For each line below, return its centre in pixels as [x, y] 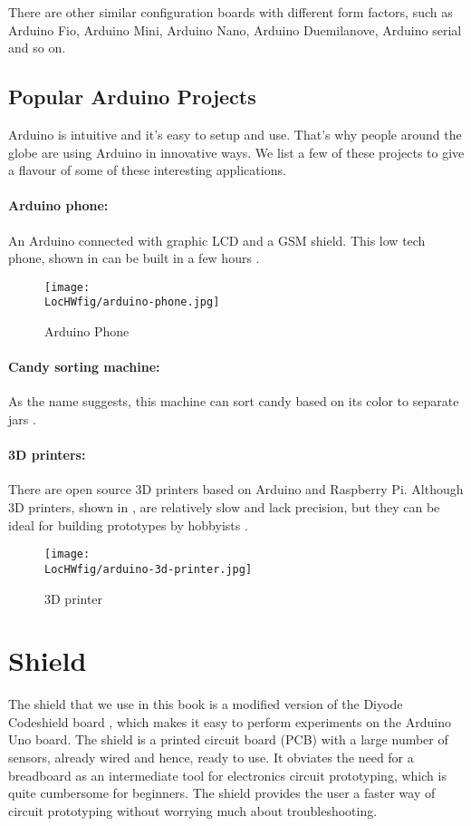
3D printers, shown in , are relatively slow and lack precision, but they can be [224, 507]
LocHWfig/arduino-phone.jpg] [132, 302]
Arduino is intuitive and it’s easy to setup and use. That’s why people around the [235, 134]
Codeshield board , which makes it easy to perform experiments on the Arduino [230, 721]
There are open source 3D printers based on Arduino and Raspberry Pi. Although [236, 489]
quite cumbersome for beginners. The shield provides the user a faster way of [222, 793]
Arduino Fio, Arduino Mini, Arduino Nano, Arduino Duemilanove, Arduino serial [235, 29]
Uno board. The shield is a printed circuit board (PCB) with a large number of [228, 739]
